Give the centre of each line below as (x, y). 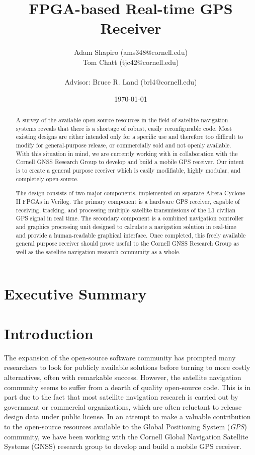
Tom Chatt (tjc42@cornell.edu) (131, 62)
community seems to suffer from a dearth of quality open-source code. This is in (127, 387)
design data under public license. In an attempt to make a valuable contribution (127, 416)
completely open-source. (47, 178)
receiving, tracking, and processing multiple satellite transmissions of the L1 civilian (126, 210)
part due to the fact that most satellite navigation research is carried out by (121, 397)
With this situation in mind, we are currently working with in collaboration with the (127, 153)
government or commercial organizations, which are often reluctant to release (123, 406)
